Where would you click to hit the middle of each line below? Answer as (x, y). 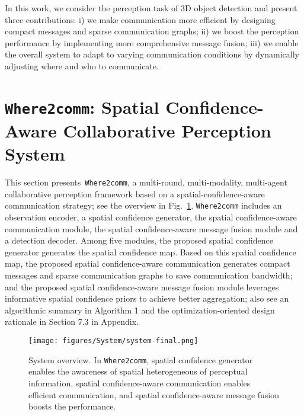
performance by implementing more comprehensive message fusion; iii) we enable (152, 42)
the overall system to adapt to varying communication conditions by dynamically (152, 54)
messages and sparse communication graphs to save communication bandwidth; (149, 275)
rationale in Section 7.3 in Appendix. (72, 321)
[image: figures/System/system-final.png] (113, 341)
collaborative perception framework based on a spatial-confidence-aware (135, 193)
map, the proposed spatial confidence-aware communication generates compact (148, 263)
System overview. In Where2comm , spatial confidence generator (141, 359)
